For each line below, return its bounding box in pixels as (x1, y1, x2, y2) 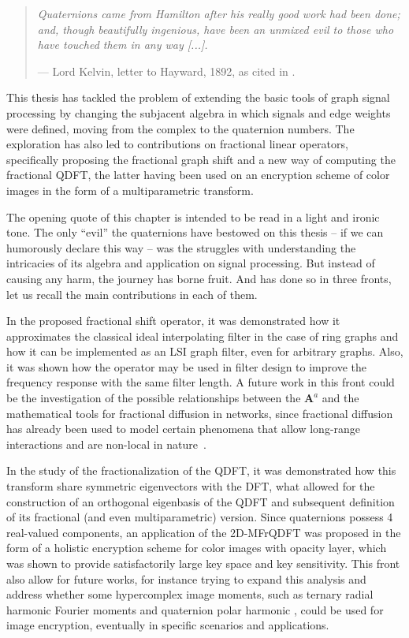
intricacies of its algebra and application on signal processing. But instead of (6, 255, 375, 271)
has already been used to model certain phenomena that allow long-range (6, 420, 361, 437)
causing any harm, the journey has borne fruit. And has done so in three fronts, (6, 270, 392, 286)
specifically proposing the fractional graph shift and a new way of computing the (6, 151, 396, 167)
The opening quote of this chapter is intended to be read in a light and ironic (6, 208, 380, 225)
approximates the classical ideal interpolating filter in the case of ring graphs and (6, 327, 399, 344)
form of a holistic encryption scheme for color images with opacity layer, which (6, 539, 387, 556)
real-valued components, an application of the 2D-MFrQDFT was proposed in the (6, 524, 401, 540)
